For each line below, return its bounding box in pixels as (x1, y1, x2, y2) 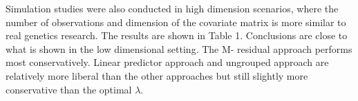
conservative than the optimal (6, 82, 132, 96)
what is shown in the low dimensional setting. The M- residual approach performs (6, 41, 352, 56)
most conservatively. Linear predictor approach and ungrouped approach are (6, 55, 329, 69)
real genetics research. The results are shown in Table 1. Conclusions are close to (6, 28, 348, 43)
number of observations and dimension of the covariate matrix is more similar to (6, 14, 346, 29)
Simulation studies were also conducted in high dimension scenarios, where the (6, 1, 339, 15)
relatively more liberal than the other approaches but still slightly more (6, 68, 308, 82)
